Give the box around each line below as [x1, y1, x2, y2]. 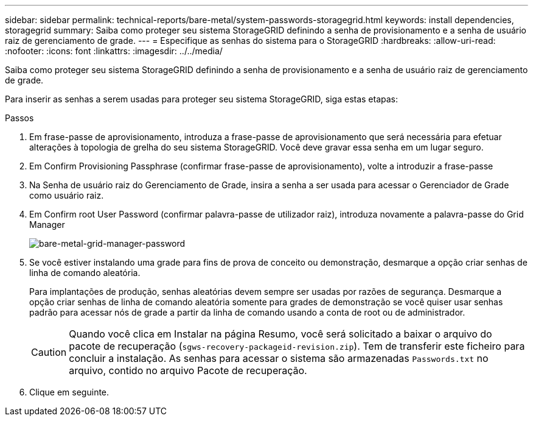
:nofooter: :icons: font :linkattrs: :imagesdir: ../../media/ [5, 46, 223, 56]
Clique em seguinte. [29, 387, 110, 397]
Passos [5, 113, 34, 123]
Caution [31, 346, 67, 358]
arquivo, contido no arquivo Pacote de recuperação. [69, 364, 307, 377]
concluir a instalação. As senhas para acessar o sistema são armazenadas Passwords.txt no [69, 352, 489, 364]
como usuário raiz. [29, 190, 104, 200]
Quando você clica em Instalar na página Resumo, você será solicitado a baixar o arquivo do [69, 328, 492, 340]
